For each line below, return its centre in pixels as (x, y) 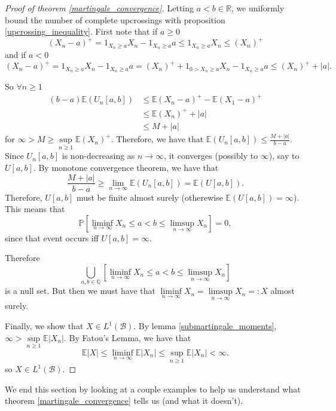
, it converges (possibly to (211, 156)
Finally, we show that (44, 326)
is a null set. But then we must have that (80, 291)
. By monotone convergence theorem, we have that (126, 167)
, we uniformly (258, 8)
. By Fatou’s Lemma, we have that (127, 337)
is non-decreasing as (98, 156)
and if (16, 55)
